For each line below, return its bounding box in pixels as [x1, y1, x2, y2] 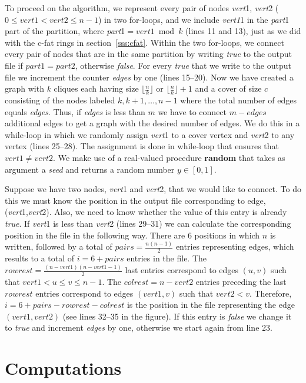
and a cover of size [195, 82, 262, 95]
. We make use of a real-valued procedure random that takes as [53, 151, 285, 163]
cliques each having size [54, 82, 139, 95]
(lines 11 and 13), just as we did [185, 25, 301, 37]
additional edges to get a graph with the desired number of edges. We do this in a [5, 117, 300, 129]
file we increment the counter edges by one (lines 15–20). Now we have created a [5, 70, 294, 83]
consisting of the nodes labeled [5, 93, 115, 106]
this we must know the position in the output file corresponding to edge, [5, 194, 266, 206]
